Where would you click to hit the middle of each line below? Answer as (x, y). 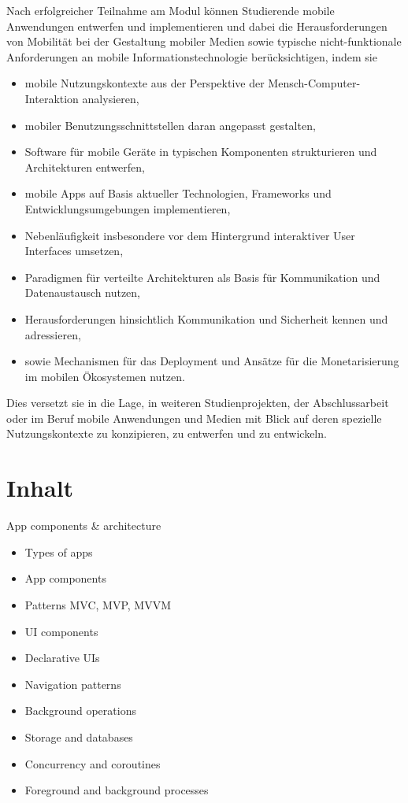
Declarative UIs (62, 658)
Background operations (80, 710)
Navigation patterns (73, 684)
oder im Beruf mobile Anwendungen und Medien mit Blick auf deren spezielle (194, 418)
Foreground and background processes (117, 790)
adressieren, (53, 334)
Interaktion (52, 98)
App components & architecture (84, 525)
